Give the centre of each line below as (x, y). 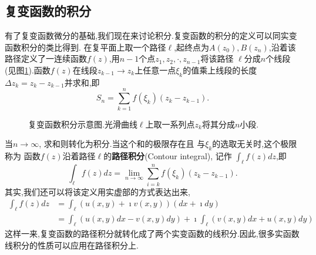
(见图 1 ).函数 (28, 70)
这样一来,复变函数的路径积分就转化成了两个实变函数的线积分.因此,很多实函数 (152, 234)
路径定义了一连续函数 (46, 58)
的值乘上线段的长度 (220, 70)
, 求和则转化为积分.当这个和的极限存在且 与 (122, 144)
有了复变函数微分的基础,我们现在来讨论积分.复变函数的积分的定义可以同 (143, 36)
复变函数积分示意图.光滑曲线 (83, 124)
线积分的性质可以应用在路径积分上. (72, 245)
